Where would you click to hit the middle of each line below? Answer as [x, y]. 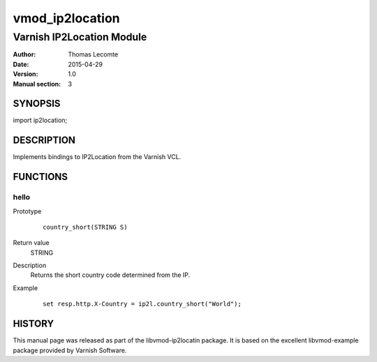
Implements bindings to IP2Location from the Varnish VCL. [97, 157]
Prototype [27, 211]
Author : [24, 54]
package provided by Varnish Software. [70, 350]
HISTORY [34, 324]
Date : [21, 64]
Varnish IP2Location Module [80, 37]
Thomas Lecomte [93, 54]
